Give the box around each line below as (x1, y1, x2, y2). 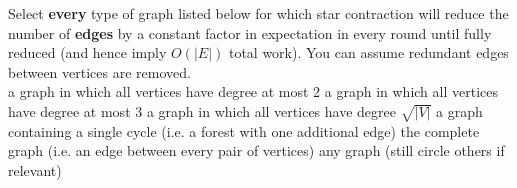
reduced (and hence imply (8, 42, 167, 63)
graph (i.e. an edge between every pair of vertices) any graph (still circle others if (8, 140, 505, 161)
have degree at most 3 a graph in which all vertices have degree (8, 100, 396, 121)
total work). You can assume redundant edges (228, 42, 509, 63)
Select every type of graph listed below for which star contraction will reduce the (8, 3, 509, 23)
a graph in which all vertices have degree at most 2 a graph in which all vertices (8, 81, 498, 102)
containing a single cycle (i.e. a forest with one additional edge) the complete (8, 120, 480, 141)
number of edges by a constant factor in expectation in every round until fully (8, 22, 492, 43)
